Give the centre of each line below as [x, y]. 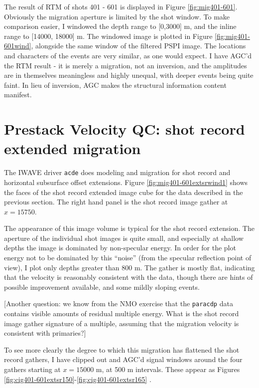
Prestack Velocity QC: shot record [125, 129]
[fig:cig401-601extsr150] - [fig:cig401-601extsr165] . [78, 379]
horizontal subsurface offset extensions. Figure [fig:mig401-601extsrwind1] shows [126, 182]
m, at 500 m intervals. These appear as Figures [168, 369]
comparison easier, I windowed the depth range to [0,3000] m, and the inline [120, 26]
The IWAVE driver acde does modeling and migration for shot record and [117, 172]
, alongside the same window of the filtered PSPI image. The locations [138, 46]
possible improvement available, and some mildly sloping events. [102, 287]
